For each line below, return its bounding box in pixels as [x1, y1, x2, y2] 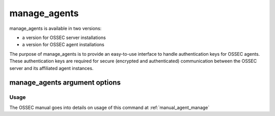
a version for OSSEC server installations [22, 34, 106, 41]
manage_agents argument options [9, 79, 121, 87]
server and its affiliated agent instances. [9, 65, 94, 71]
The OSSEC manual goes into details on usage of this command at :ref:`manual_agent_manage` [9, 104, 210, 110]
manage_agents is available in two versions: [9, 25, 102, 31]
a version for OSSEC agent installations [22, 42, 104, 48]
